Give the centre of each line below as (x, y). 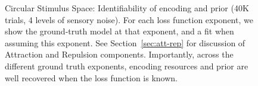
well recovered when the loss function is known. (91, 77)
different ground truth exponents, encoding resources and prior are (127, 66)
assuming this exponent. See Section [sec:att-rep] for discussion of (125, 42)
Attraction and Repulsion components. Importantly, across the (119, 54)
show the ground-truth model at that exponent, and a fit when (119, 31)
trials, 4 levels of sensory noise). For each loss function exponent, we (129, 19)
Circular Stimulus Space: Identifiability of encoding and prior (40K (127, 8)
